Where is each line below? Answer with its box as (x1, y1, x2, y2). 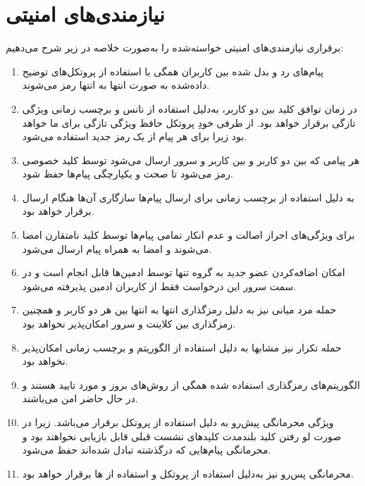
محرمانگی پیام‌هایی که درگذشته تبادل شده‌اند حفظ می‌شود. (22, 442, 271, 457)
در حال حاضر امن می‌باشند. (22, 391, 138, 406)
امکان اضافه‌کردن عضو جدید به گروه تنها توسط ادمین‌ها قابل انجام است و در (22, 265, 345, 280)
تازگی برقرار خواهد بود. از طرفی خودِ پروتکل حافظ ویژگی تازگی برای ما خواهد (22, 115, 356, 130)
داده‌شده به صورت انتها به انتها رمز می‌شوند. (22, 77, 210, 92)
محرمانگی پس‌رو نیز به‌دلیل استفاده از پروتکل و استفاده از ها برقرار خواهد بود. (22, 466, 354, 480)
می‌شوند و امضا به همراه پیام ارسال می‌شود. (22, 241, 212, 256)
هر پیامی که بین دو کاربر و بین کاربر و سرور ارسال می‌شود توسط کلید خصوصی (22, 152, 360, 167)
